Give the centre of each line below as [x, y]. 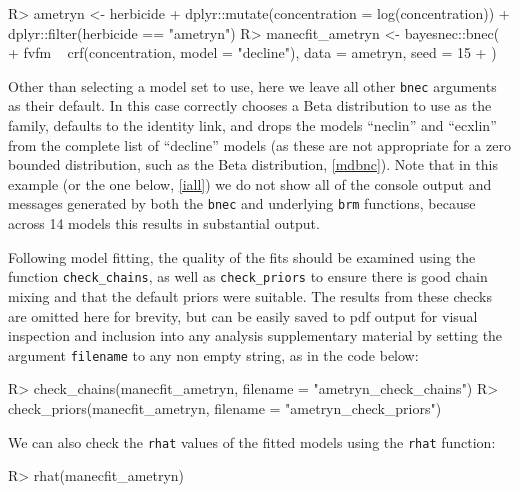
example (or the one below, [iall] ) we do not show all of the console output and [250, 183]
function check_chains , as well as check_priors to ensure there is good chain [248, 276]
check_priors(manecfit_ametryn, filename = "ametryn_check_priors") [225, 407]
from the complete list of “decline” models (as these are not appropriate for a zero [259, 144]
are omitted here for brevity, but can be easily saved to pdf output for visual [243, 315]
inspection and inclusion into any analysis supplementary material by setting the [255, 335]
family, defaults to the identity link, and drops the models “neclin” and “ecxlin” [252, 125]
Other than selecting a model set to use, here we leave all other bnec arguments [252, 85]
